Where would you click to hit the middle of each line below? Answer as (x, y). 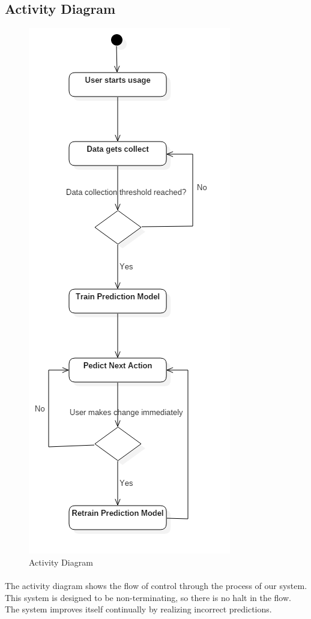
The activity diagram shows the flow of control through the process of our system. (156, 585)
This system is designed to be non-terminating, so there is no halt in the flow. (148, 597)
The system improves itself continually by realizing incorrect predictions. (138, 609)
